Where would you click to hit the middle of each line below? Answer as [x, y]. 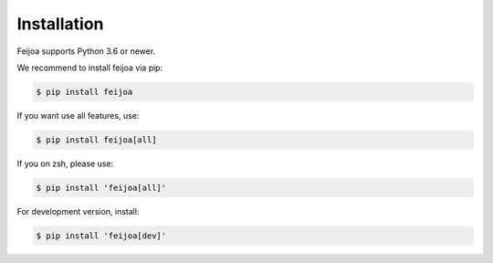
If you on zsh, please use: [65, 163]
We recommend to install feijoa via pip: [90, 68]
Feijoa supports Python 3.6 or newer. [86, 51]
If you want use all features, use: [78, 115]
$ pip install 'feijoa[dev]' [101, 236]
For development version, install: [78, 211]
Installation [60, 24]
